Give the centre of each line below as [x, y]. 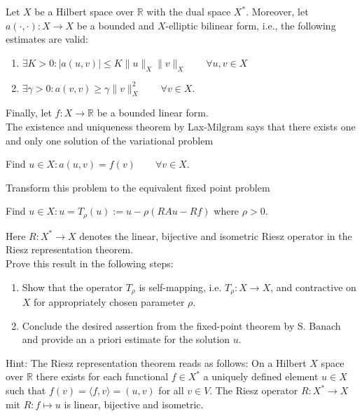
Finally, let [29, 113]
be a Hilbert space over [84, 11]
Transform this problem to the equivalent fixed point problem [138, 187]
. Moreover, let [277, 11]
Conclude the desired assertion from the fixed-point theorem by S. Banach [181, 325]
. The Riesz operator [254, 390]
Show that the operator [72, 287]
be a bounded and [116, 25]
